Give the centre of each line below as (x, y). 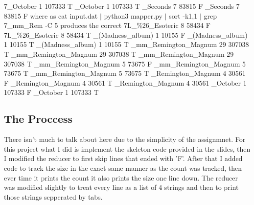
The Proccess (38, 119)
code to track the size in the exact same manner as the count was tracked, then (123, 168)
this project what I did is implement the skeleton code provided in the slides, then (127, 148)
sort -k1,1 (183, 15)
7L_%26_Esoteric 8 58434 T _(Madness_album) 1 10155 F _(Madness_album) (126, 34)
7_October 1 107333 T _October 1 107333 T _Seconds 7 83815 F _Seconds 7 (122, 6)
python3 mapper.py (133, 15)
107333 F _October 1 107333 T (51, 92)
